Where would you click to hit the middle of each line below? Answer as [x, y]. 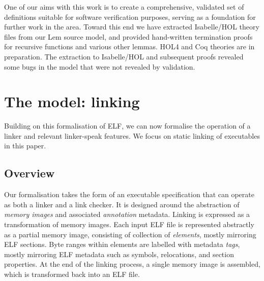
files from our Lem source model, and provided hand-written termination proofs [128, 36]
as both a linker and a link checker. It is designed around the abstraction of [122, 204]
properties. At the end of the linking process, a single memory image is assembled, [132, 264]
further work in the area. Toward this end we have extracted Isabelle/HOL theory [132, 27]
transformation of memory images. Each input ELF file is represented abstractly [129, 224]
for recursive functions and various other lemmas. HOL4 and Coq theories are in [129, 46]
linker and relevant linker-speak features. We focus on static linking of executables [132, 135]
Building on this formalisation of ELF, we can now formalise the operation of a [127, 126]
